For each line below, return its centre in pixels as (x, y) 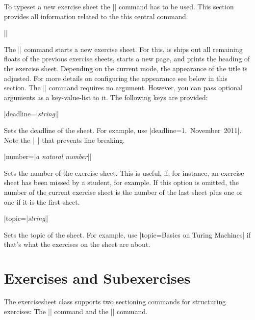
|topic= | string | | (26, 218)
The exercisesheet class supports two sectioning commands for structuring (115, 301)
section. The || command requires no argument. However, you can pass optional (123, 88)
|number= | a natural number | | (48, 156)
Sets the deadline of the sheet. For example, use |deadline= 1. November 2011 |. (123, 130)
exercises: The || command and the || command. (76, 311)
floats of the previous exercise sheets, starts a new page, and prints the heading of (127, 59)
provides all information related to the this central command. (96, 16)
